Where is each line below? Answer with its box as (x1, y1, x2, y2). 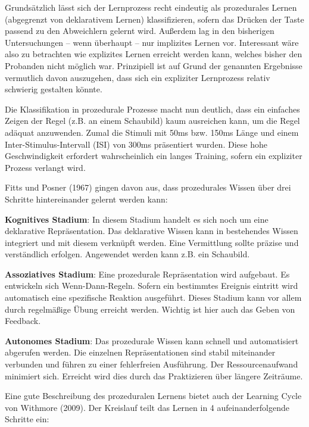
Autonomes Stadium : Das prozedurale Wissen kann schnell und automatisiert (5, 334, 299, 347)
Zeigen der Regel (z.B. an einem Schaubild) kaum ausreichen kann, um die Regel (5, 114, 300, 127)
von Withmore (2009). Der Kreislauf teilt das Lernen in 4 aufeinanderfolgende (5, 401, 289, 413)
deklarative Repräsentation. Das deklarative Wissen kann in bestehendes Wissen (5, 225, 298, 237)
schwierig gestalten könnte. (5, 83, 102, 95)
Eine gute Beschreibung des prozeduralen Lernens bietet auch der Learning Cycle (5, 389, 302, 402)
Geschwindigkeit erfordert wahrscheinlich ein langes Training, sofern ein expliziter (5, 149, 302, 162)
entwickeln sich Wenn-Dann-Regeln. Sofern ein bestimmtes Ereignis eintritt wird (5, 279, 298, 292)
